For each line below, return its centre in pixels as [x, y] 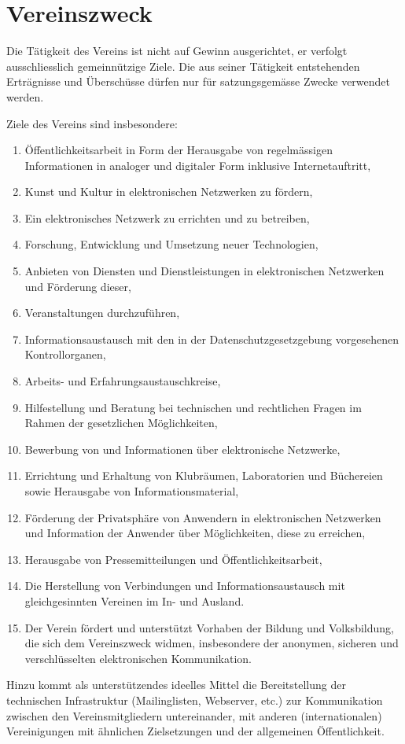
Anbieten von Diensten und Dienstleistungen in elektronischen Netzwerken [204, 271]
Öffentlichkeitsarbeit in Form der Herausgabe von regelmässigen [179, 150]
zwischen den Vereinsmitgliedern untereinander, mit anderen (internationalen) [194, 715]
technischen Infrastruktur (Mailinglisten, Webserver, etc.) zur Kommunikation [195, 700]
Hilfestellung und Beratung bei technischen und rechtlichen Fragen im [193, 407]
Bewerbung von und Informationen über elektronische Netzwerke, [182, 449]
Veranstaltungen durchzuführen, [102, 313]
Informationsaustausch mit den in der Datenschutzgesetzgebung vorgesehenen [212, 339]
